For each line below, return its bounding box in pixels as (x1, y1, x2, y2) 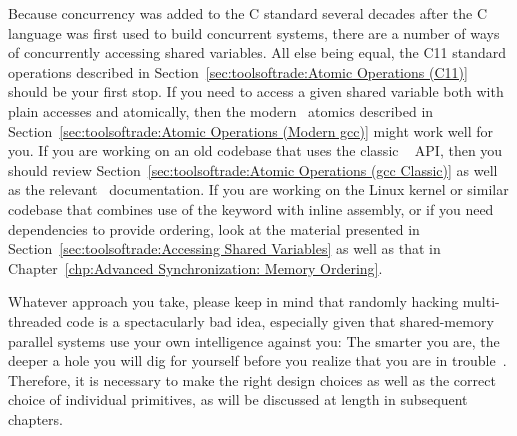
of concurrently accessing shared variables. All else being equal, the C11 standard (8, 42, 507, 63)
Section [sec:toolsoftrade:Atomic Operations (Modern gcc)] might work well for (8, 120, 493, 141)
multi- (462, 291, 500, 312)
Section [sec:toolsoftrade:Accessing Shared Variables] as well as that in (8, 238, 441, 259)
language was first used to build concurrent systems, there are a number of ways (8, 22, 500, 43)
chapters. (8, 408, 63, 429)
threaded (8, 310, 62, 331)
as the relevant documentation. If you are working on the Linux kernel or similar (8, 179, 509, 200)
